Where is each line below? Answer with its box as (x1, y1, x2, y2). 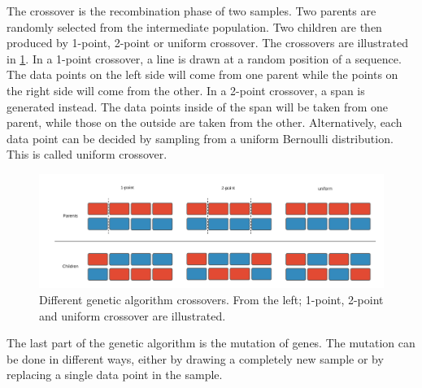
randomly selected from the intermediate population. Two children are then (7, 18, 382, 35)
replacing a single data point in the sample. (7, 366, 223, 383)
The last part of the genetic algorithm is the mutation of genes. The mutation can (7, 334, 415, 351)
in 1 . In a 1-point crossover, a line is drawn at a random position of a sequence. (7, 50, 402, 67)
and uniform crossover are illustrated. (39, 307, 226, 324)
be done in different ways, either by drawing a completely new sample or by (7, 350, 384, 367)
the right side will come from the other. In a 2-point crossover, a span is (7, 81, 365, 98)
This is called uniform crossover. (7, 146, 167, 163)
